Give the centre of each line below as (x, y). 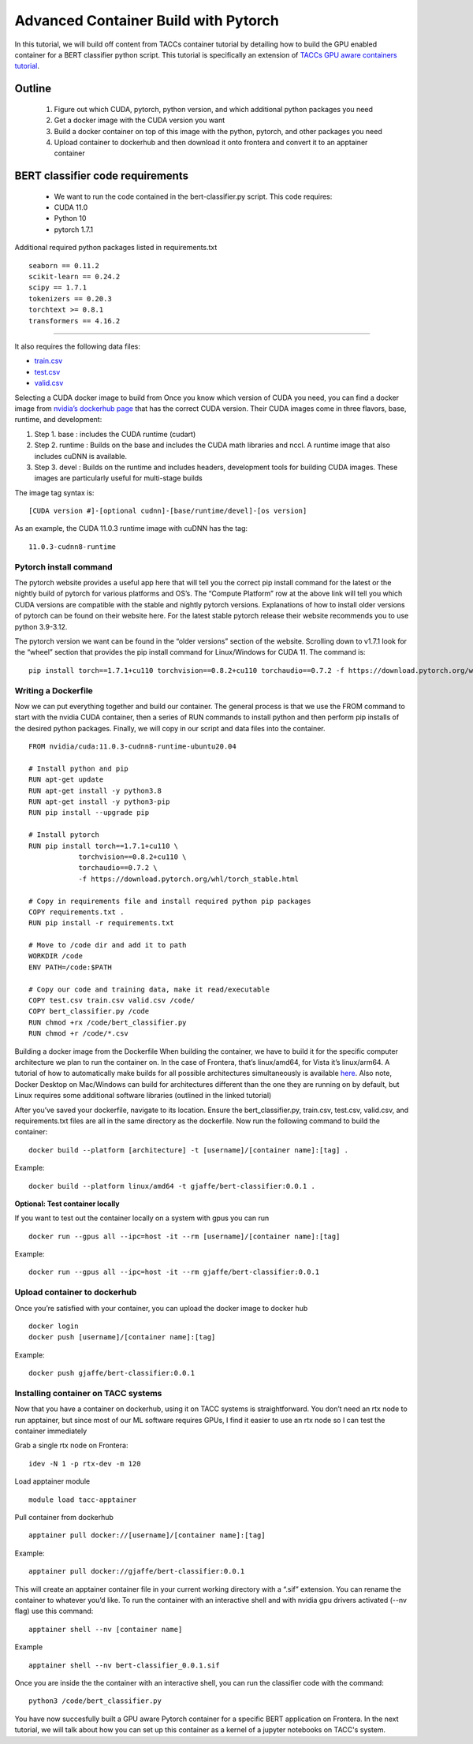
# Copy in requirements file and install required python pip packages (170, 901)
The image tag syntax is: (54, 492)
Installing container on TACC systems (88, 1393)
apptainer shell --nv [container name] (106, 1629)
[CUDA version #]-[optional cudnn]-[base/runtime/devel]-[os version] (168, 511)
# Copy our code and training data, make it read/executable (149, 989)
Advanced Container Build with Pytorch (147, 21)
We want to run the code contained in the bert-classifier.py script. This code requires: (193, 196)
